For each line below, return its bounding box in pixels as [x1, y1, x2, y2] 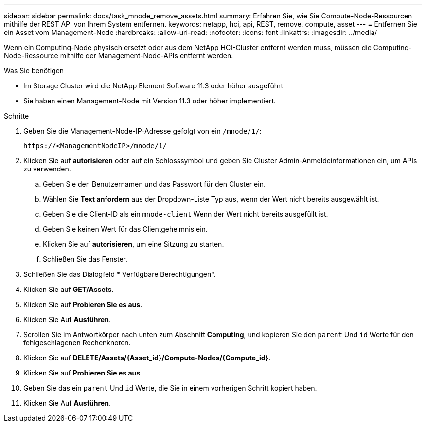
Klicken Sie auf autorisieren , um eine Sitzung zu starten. [43, 240, 224, 248]
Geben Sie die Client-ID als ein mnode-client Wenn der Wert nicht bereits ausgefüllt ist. [43, 210, 328, 218]
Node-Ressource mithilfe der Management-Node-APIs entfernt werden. [4, 51, 233, 60]
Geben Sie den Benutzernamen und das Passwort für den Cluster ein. [43, 180, 266, 188]
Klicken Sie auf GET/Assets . [23, 285, 114, 293]
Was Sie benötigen [4, 67, 64, 75]
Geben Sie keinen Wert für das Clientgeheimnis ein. [43, 225, 208, 233]
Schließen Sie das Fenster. [43, 255, 128, 263]
